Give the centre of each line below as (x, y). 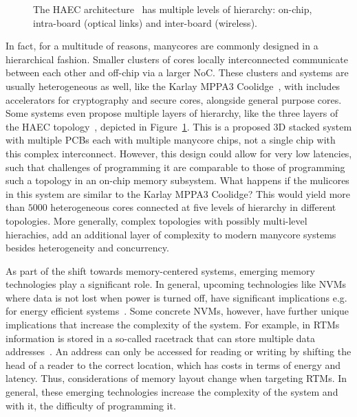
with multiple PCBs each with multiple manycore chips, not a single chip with (171, 140)
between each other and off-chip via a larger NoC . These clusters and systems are (177, 72)
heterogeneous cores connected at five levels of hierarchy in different (193, 207)
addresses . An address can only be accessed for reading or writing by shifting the (178, 351)
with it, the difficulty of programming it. (91, 405)
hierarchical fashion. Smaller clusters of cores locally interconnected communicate (177, 59)
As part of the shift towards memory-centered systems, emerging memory (160, 270)
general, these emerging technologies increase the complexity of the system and (172, 392)
